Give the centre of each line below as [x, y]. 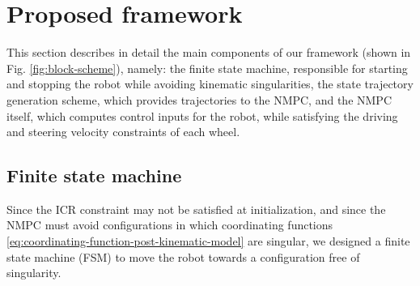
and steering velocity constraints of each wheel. [123, 132]
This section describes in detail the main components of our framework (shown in [209, 52]
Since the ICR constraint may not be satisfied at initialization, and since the [196, 209]
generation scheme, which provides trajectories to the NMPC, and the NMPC [199, 99]
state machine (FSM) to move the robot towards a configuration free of [183, 256]
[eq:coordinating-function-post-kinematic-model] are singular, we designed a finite [208, 241]
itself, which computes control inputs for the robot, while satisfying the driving [202, 115]
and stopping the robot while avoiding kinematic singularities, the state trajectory [210, 84]
